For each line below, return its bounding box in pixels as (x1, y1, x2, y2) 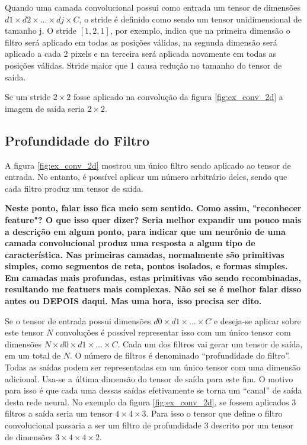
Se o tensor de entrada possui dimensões (5, 314, 151, 327)
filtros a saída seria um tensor (5, 407, 113, 420)
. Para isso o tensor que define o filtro (146, 407, 283, 420)
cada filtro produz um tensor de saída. (5, 182, 144, 194)
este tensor (5, 326, 44, 338)
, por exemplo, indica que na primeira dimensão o (110, 24, 290, 37)
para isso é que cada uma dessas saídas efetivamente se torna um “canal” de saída (5, 384, 302, 396)
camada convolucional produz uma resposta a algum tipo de (5, 237, 255, 249)
